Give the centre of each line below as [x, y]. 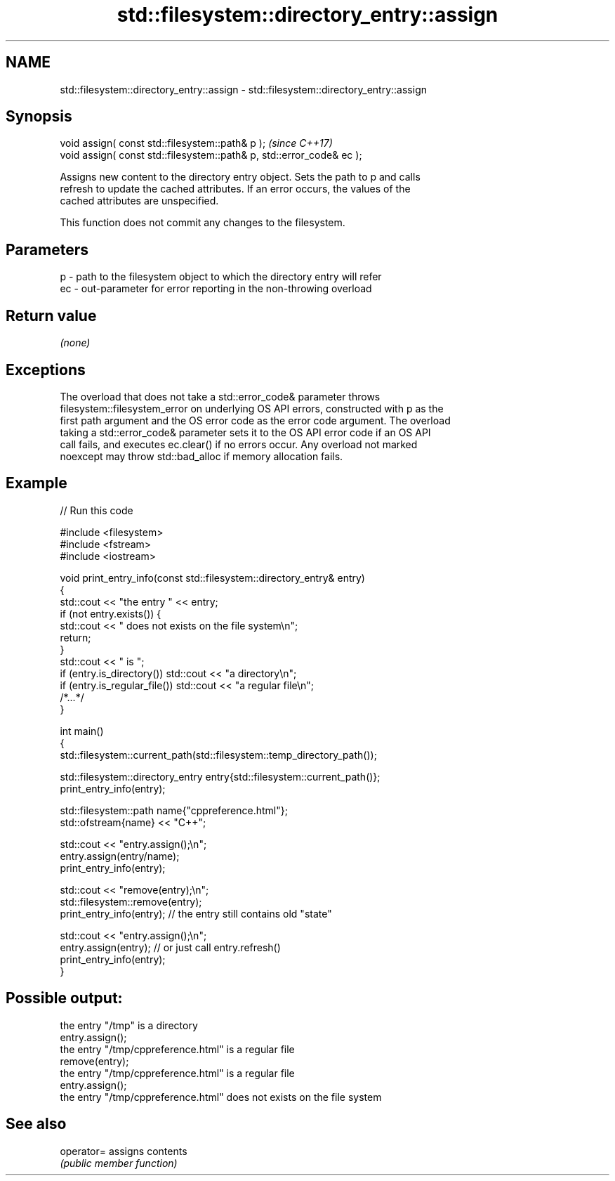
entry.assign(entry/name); [120, 856]
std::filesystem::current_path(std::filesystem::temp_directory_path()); [218, 755]
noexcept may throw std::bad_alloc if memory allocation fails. [201, 456]
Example [37, 483]
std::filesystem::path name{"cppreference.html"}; [174, 810]
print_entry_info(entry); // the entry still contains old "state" [196, 913]
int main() [82, 731]
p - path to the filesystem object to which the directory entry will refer [221, 277]
